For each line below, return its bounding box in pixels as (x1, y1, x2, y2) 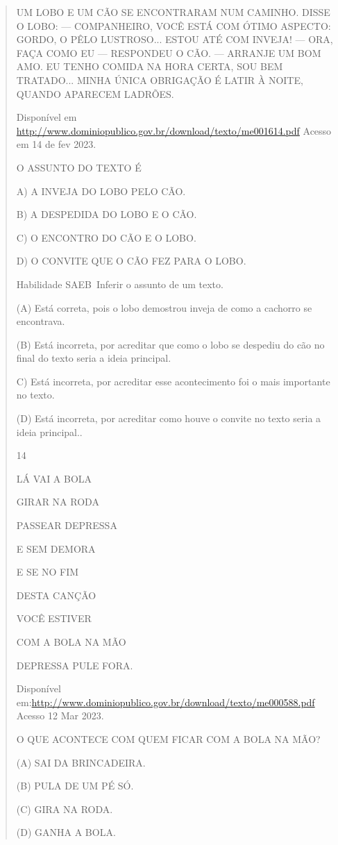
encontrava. (16, 314, 65, 328)
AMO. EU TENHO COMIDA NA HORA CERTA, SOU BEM (16, 59, 283, 74)
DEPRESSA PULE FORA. (16, 658, 133, 672)
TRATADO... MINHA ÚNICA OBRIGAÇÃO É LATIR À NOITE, (16, 72, 303, 87)
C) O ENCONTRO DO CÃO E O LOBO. (16, 230, 196, 244)
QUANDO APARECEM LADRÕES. (16, 86, 174, 101)
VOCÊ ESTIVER (16, 611, 92, 626)
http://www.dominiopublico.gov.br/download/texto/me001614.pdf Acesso (16, 123, 332, 137)
